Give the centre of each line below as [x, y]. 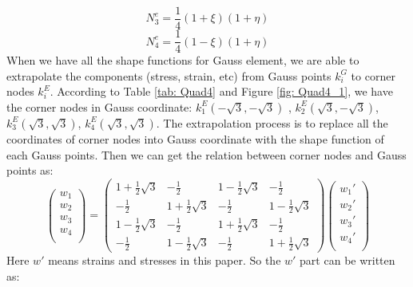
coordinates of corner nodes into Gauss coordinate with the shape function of [195, 138]
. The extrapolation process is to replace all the [272, 122]
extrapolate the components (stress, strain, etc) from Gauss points [169, 75]
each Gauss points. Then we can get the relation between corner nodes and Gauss [206, 154]
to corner [373, 75]
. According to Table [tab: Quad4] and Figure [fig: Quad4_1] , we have [221, 91]
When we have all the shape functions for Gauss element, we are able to [183, 60]
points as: [30, 170]
